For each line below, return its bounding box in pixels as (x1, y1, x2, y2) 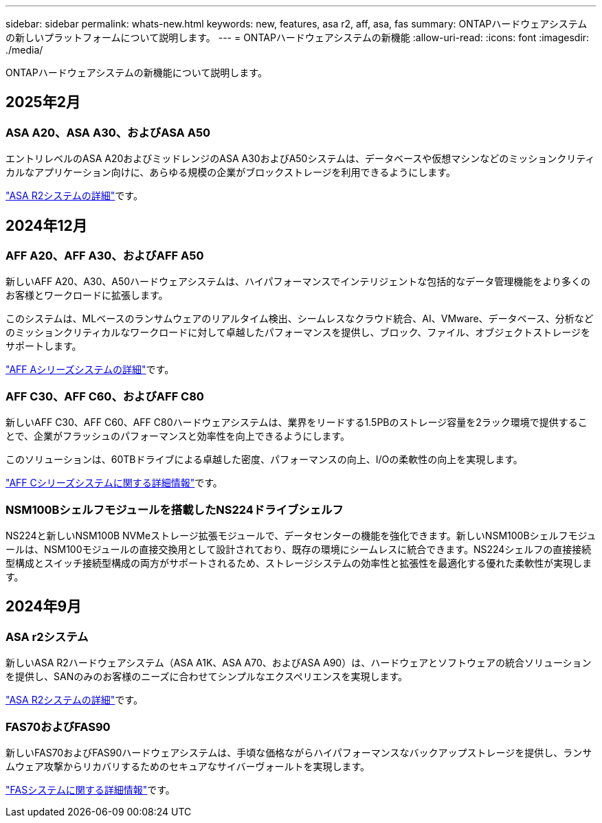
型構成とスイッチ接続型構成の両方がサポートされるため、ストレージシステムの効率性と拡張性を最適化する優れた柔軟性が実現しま (5, 556, 592, 569)
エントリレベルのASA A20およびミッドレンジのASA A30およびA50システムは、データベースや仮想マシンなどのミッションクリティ (5, 153, 595, 165)
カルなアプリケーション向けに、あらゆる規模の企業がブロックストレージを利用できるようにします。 (5, 166, 456, 179)
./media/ (5, 44, 43, 56)
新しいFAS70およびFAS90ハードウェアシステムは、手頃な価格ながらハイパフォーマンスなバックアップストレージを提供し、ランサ (5, 746, 592, 758)
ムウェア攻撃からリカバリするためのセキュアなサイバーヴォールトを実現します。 (5, 760, 370, 772)
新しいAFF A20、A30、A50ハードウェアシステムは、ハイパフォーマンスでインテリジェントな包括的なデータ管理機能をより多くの (5, 275, 590, 288)
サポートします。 (5, 340, 82, 352)
